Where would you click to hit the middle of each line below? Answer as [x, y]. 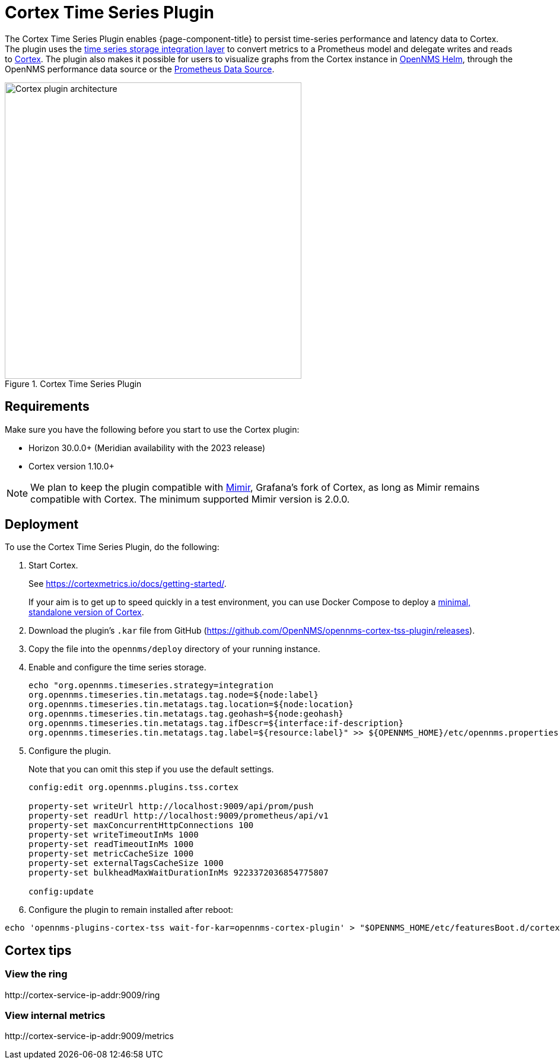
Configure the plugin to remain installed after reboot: [131, 910]
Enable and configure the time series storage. [117, 667]
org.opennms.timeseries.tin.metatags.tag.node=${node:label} [174, 695]
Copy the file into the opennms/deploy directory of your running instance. [174, 649]
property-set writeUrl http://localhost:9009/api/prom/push [171, 806]
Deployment [42, 525]
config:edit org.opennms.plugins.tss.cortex [134, 787]
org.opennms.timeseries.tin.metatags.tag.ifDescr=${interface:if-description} [216, 723]
